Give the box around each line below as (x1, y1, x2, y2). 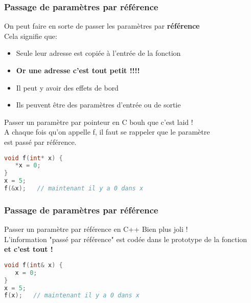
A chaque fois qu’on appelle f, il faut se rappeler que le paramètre (4, 126, 210, 137)
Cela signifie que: (4, 30, 57, 41)
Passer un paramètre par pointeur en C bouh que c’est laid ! (4, 116, 193, 127)
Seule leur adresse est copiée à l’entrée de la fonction (16, 48, 181, 58)
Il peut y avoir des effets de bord (16, 82, 119, 93)
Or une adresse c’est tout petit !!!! (16, 65, 140, 75)
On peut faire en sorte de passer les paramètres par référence (4, 20, 200, 31)
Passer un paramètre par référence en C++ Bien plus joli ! (4, 224, 188, 234)
